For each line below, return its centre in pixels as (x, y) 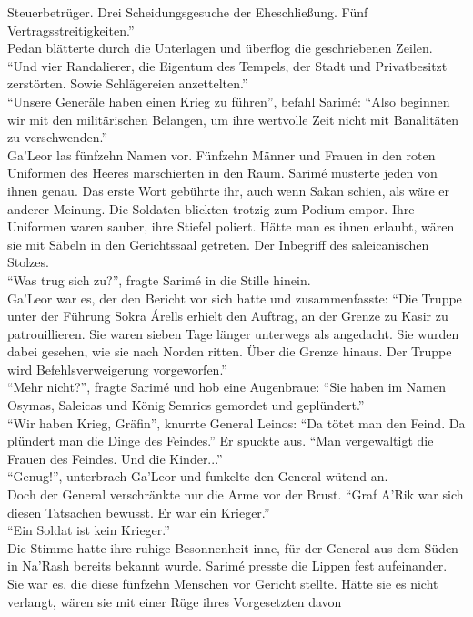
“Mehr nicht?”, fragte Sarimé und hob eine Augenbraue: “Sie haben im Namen (227, 387)
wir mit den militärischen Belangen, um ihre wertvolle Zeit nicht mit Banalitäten (233, 119)
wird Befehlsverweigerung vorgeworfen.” (117, 369)
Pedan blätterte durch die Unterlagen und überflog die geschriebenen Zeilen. (220, 48)
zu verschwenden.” (58, 137)
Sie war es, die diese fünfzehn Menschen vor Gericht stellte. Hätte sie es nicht (223, 583)
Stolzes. (28, 262)
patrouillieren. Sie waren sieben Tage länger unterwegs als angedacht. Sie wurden (233, 333)
